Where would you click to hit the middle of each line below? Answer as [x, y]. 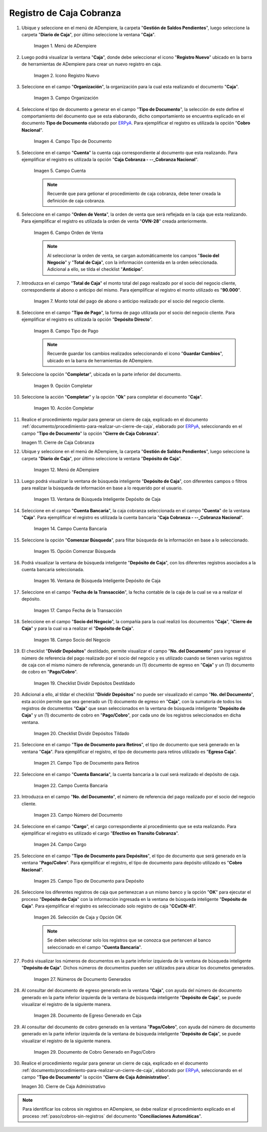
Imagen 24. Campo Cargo [60, 844]
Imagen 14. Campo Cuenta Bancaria [70, 529]
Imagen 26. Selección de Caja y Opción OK [78, 917]
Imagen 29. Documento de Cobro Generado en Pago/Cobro [95, 1052]
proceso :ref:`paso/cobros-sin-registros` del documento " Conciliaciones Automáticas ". [112, 1116]
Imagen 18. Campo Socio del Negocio [72, 640]
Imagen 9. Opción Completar [63, 386]
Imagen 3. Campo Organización [66, 98]
